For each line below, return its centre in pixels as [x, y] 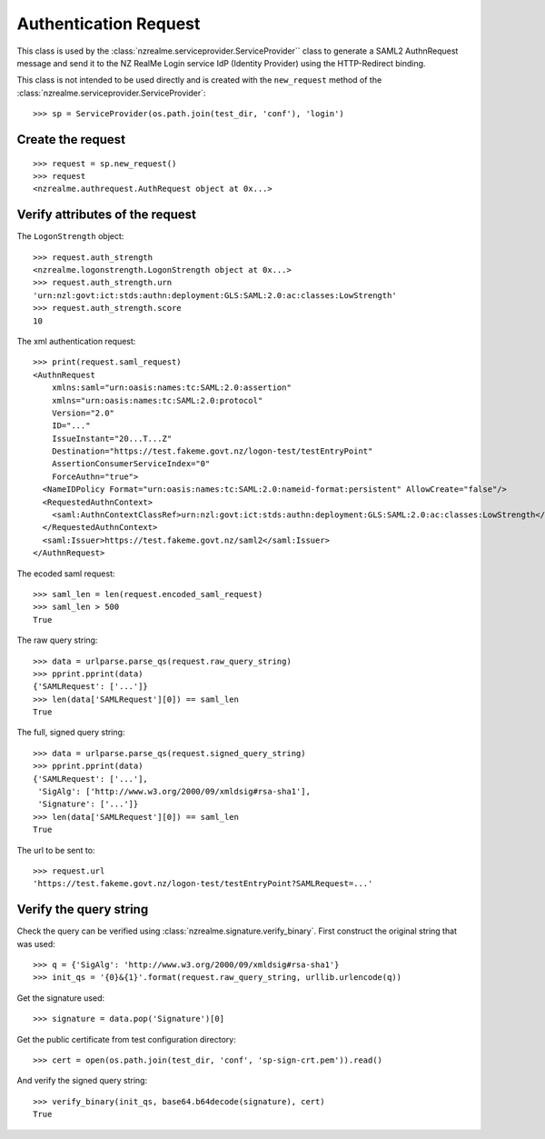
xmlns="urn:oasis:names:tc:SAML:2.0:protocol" [157, 400]
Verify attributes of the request [107, 215]
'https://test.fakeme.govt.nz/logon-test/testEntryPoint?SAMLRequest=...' [203, 884]
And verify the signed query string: [82, 1081]
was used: [36, 944]
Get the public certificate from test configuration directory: [126, 1039]
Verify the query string [83, 909]
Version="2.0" [83, 413]
